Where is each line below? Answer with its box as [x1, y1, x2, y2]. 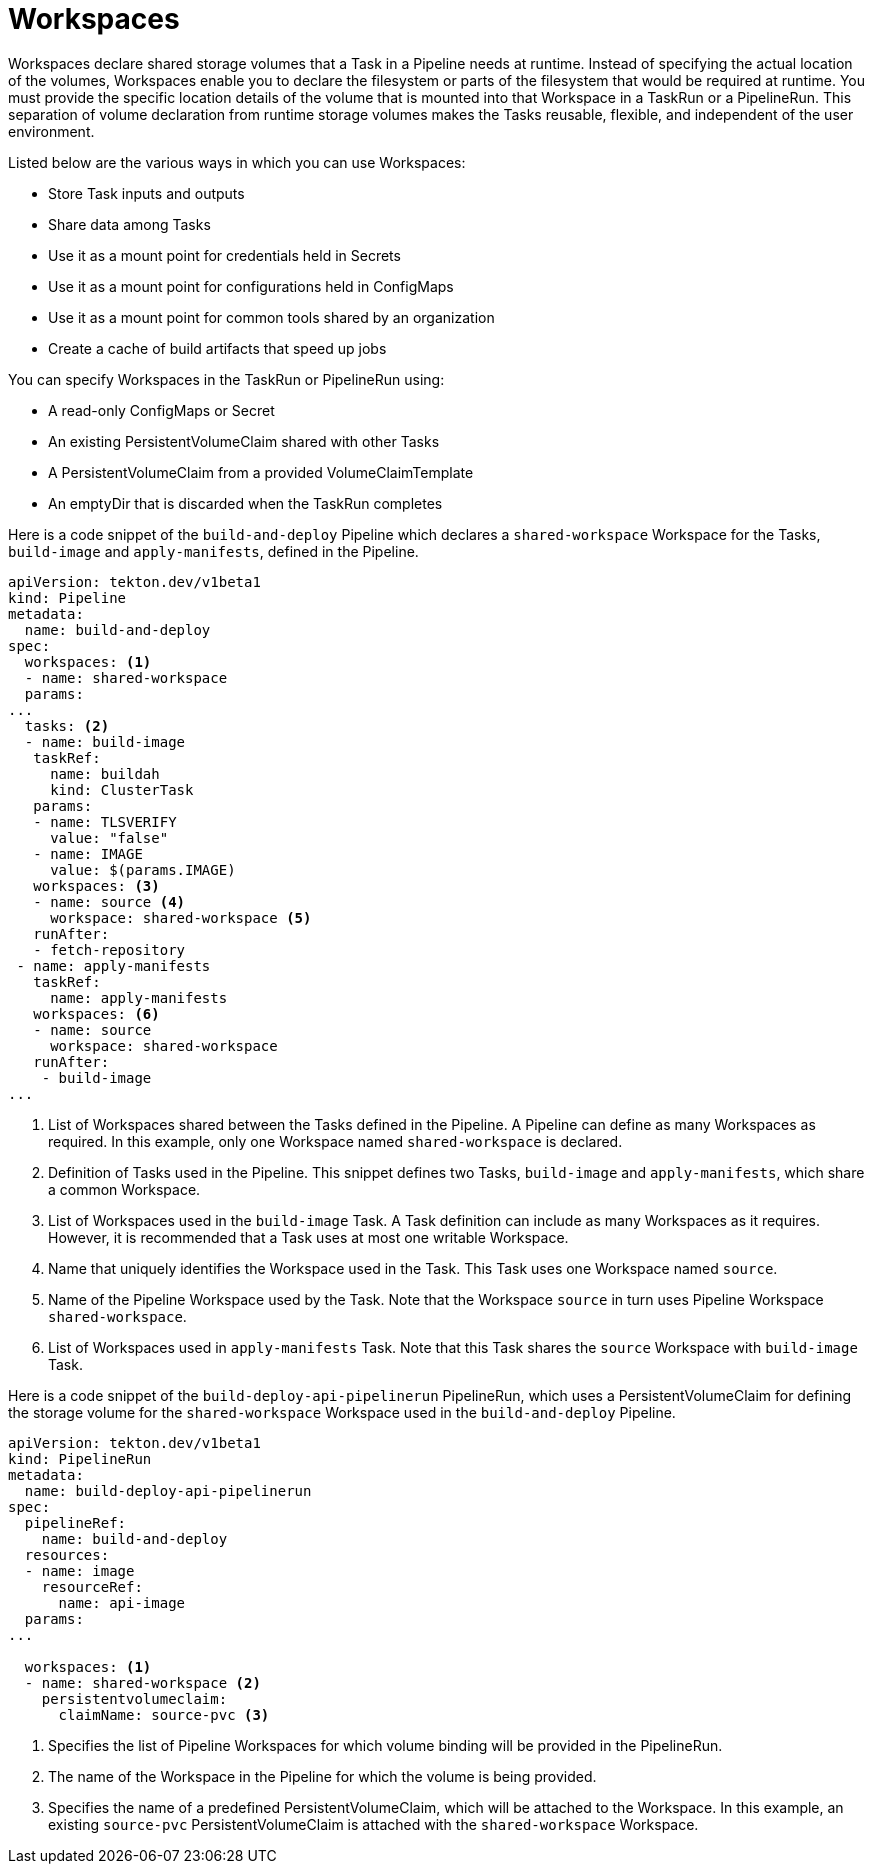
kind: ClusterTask [50, 781, 194, 798]
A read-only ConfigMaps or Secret [48, 401, 275, 419]
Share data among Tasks [48, 215, 211, 233]
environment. [8, 122, 95, 140]
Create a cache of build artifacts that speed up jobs [48, 339, 387, 357]
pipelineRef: [24, 1514, 127, 1531]
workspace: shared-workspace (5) [50, 909, 312, 926]
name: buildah [50, 765, 160, 782]
